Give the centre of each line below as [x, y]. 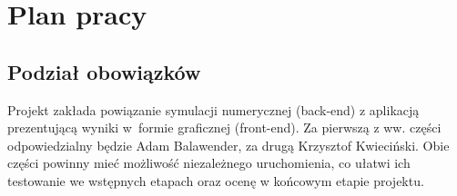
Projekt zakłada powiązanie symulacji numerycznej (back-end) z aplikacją [213, 109]
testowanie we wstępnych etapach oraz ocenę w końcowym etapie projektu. [216, 180]
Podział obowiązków [104, 71]
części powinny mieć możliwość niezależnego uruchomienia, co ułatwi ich [209, 163]
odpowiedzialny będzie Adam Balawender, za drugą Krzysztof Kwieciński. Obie [228, 145]
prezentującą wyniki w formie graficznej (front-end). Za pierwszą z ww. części [224, 127]
